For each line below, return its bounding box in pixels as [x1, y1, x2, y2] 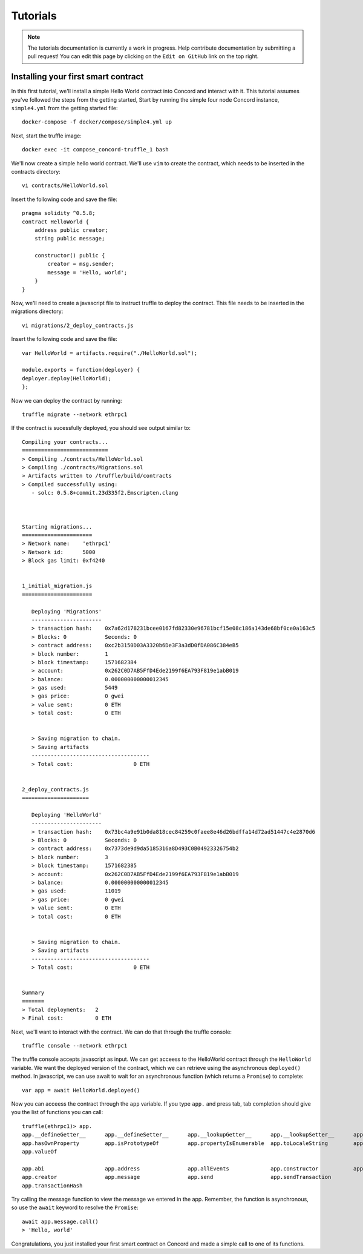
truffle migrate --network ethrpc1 [22, 411, 128, 418]
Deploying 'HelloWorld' [31, 811, 102, 818]
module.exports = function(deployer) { [22, 366, 140, 374]
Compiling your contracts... [22, 438, 108, 445]
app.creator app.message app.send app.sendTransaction [22, 1173, 332, 1181]
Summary [22, 989, 45, 996]
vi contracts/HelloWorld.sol [22, 182, 108, 189]
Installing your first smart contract [11, 71, 144, 82]
